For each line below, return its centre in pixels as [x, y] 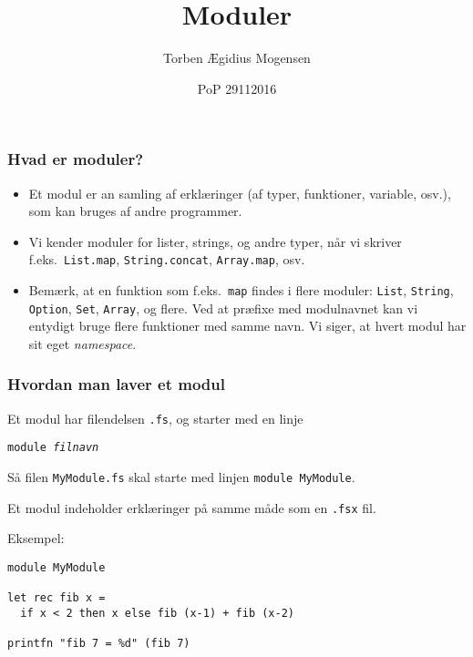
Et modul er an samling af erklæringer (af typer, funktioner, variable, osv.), [240, 193]
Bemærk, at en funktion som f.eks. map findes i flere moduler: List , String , [241, 290]
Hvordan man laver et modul [116, 384]
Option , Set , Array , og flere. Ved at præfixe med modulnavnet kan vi [223, 308]
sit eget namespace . [82, 343]
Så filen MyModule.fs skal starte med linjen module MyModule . [181, 477]
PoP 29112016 [237, 88]
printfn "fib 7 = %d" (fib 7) [99, 644]
